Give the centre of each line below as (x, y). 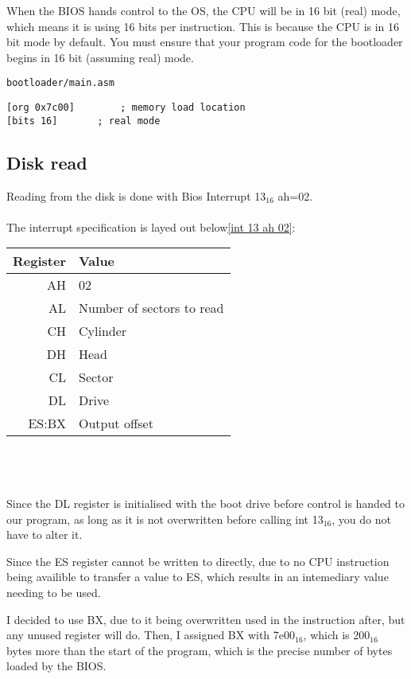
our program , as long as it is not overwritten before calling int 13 (165, 519)
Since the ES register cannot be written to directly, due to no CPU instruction (198, 561)
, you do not (361, 519)
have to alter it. (45, 535)
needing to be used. (54, 593)
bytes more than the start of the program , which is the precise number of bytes (200, 650)
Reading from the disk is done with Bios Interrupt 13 (136, 195)
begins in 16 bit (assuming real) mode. (100, 57)
